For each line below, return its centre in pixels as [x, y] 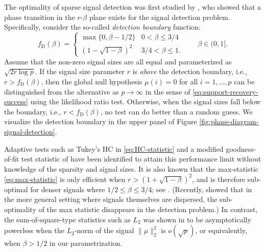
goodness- [241, 148]
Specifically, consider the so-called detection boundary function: [102, 27]
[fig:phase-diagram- [229, 121]
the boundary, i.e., [33, 111]
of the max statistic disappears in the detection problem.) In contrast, [148, 209]
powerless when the [34, 230]
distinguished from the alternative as [62, 91]
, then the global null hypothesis [92, 82]
